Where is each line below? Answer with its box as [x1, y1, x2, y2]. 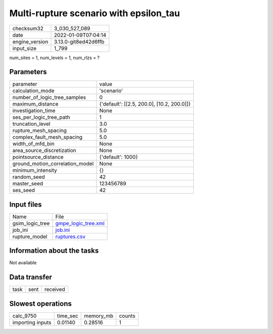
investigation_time [12, 107, 56, 114]
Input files [9, 200, 42, 209]
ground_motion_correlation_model [12, 160, 94, 167]
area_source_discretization [12, 147, 76, 154]
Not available [9, 260, 37, 266]
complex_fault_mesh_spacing [12, 134, 83, 141]
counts [119, 312, 136, 319]
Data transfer [9, 273, 53, 281]
